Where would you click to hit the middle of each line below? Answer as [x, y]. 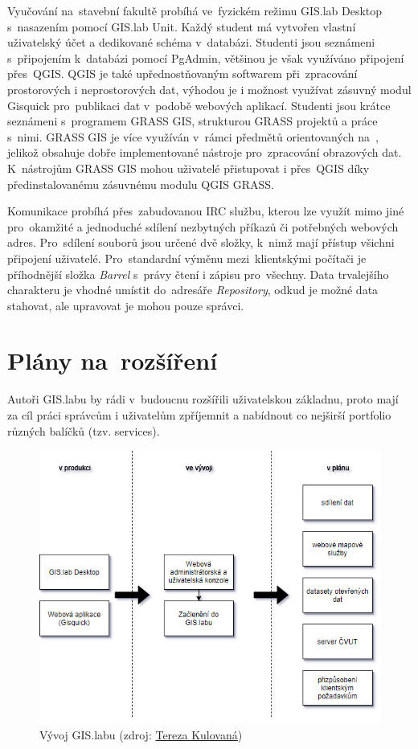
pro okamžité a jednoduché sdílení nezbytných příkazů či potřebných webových [203, 226]
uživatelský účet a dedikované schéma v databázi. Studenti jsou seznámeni [191, 42]
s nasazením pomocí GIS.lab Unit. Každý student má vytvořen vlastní [182, 26]
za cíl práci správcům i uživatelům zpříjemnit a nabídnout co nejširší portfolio [199, 415]
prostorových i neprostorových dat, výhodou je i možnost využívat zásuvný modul [209, 89]
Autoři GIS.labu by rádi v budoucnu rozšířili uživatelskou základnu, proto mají [203, 399]
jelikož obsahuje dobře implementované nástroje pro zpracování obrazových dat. [205, 152]
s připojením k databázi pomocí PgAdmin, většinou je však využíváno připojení [206, 57]
